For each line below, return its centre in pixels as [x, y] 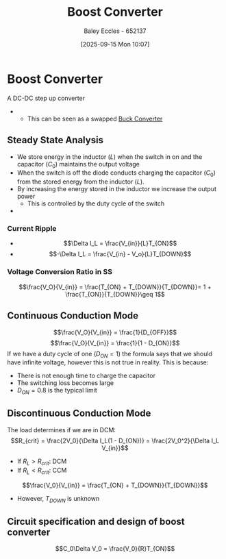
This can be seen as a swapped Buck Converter [95, 119]
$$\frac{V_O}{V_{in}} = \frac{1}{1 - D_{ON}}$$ [115, 343]
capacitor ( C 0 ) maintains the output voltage [78, 165]
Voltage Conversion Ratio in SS [60, 272]
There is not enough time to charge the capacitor [86, 376]
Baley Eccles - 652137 [115, 31]
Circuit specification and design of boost [96, 521]
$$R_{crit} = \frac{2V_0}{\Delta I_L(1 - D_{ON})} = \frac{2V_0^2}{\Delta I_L [115, 440]
